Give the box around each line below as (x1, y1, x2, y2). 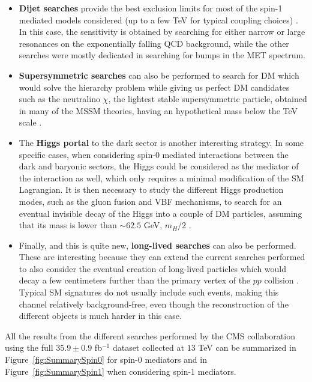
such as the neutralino (19, 92, 100, 105)
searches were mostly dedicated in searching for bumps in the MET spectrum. (19, 49, 306, 61)
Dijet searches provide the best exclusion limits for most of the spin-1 (19, 2, 283, 14)
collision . (264, 274, 299, 286)
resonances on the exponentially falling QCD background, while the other (19, 37, 289, 49)
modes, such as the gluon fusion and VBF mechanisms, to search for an (19, 195, 282, 207)
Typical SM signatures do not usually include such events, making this (19, 286, 279, 299)
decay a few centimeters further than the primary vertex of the (19, 274, 251, 286)
